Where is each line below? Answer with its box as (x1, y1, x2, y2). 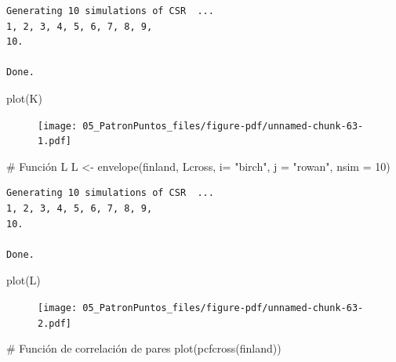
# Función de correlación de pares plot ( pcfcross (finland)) (6, 340, 282, 357)
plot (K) (6, 89, 42, 106)
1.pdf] (38, 136, 71, 147)
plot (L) (6, 272, 41, 288)
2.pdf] (38, 317, 71, 329)
